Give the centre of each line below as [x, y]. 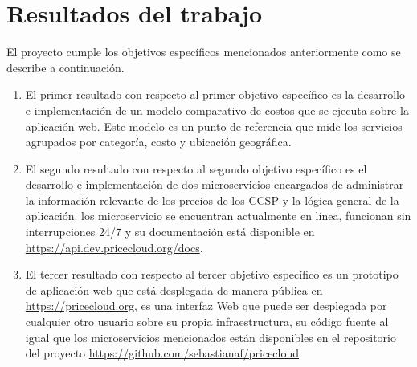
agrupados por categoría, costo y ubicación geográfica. [158, 142]
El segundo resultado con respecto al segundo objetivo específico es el [196, 168]
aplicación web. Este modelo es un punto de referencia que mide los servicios [214, 126]
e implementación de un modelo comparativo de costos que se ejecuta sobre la [217, 110]
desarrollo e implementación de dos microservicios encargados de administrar [215, 184]
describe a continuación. [65, 67]
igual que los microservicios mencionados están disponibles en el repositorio [211, 337]
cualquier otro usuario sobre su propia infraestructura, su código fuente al [207, 322]
